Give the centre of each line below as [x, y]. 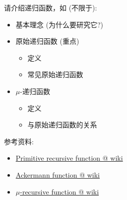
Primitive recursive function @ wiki [69, 158]
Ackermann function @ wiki [58, 174]
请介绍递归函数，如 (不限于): [51, 7]
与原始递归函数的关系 [62, 125]
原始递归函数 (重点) [47, 41]
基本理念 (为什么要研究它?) [59, 24]
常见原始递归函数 [55, 74]
